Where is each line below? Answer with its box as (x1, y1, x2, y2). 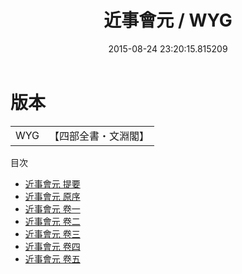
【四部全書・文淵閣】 (49, 129, 150, 143)
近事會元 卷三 (24, 227, 81, 240)
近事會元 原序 (24, 190, 81, 202)
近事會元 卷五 (24, 252, 81, 265)
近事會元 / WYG (103, 9, 233, 32)
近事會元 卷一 (24, 202, 81, 215)
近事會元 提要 (24, 177, 81, 190)
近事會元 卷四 (24, 240, 81, 252)
